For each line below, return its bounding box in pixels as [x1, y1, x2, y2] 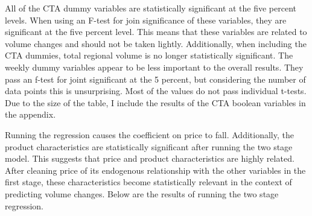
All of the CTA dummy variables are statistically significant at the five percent [5, 2, 297, 14]
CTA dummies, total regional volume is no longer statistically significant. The [5, 49, 293, 62]
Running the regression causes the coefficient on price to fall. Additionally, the [5, 128, 294, 141]
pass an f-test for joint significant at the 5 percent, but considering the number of [5, 72, 306, 85]
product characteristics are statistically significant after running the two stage [5, 140, 293, 153]
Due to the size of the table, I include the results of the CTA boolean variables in [5, 96, 306, 109]
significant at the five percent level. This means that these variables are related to [5, 25, 307, 38]
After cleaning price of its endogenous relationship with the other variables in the [5, 164, 306, 176]
